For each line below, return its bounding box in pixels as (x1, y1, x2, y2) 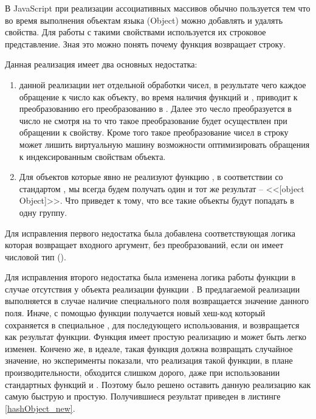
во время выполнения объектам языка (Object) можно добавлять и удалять (5, 13, 283, 26)
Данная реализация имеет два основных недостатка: (5, 58, 197, 71)
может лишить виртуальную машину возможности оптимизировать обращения (19, 137, 310, 150)
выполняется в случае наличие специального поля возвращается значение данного (5, 294, 309, 307)
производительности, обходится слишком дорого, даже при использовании (5, 366, 280, 379)
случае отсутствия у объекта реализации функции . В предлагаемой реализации (5, 282, 300, 295)
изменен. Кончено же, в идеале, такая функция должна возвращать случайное (5, 342, 293, 355)
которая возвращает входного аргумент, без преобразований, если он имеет (5, 238, 284, 251)
